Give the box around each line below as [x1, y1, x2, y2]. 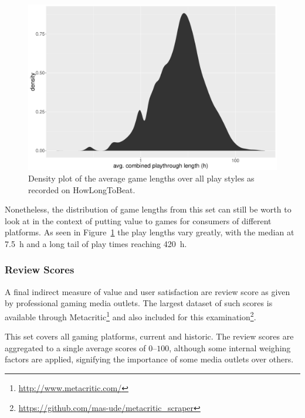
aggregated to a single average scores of [5, 341, 146, 354]
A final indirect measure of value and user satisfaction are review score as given [5, 285, 290, 297]
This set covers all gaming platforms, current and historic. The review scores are [5, 330, 294, 342]
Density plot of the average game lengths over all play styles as [28, 172, 255, 184]
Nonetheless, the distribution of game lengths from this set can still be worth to [5, 203, 292, 215]
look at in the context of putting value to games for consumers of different [5, 214, 272, 227]
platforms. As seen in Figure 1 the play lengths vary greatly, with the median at [5, 226, 294, 238]
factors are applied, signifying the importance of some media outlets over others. [5, 353, 294, 365]
